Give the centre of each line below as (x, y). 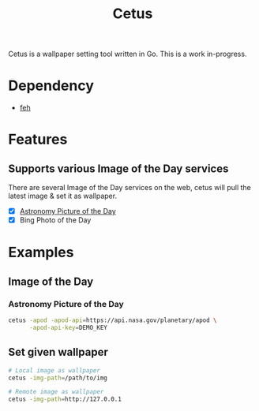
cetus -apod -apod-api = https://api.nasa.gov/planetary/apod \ (113, 320)
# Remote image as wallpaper (56, 392)
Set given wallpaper (58, 352)
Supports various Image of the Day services (118, 168)
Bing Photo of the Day (55, 220)
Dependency (51, 86)
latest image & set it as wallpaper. (62, 196)
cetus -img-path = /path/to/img (58, 378)
